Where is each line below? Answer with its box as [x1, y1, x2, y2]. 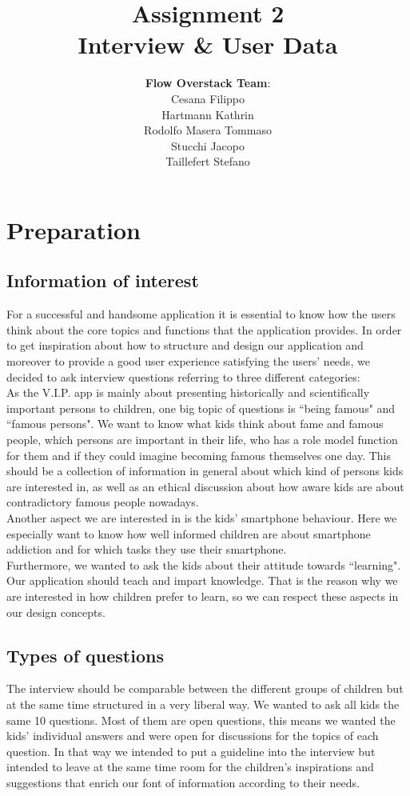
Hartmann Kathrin [161, 106, 254, 122]
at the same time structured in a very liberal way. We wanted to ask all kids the [6, 695, 400, 712]
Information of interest [6, 268, 199, 293]
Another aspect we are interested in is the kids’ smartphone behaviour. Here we [6, 509, 397, 526]
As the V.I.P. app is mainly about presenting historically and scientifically [6, 384, 370, 401]
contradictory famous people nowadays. [6, 494, 199, 510]
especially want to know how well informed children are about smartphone [6, 525, 371, 542]
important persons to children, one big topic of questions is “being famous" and [6, 399, 396, 416]
